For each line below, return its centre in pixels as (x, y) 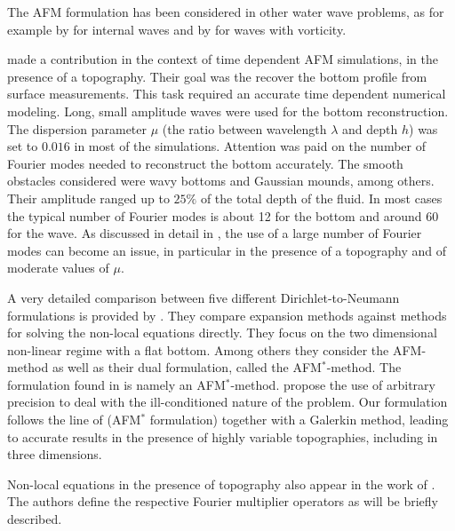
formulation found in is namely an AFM (116, 384)
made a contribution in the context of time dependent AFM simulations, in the (223, 59)
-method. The (364, 367)
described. (35, 519)
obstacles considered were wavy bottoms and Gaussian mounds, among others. (221, 181)
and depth (370, 128)
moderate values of (58, 268)
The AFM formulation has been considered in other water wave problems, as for (226, 12)
